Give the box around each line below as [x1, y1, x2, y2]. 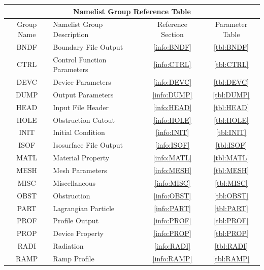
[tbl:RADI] [214, 241, 248, 251]
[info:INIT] [155, 127, 189, 138]
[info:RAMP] [152, 253, 192, 263]
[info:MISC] [154, 177, 190, 188]
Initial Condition [53, 127, 105, 138]
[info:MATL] [153, 152, 192, 163]
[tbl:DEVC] [213, 77, 249, 87]
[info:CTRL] [153, 59, 191, 70]
